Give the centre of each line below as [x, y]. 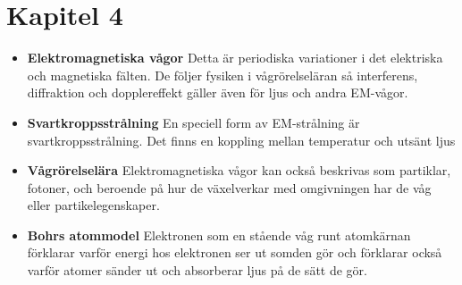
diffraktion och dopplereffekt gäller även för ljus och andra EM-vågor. [218, 92]
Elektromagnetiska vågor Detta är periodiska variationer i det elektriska [235, 58]
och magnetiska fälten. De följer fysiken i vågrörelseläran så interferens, [223, 75]
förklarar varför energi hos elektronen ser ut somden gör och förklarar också [235, 252]
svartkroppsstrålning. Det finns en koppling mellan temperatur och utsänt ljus [241, 140]
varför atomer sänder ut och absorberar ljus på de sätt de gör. [197, 270]
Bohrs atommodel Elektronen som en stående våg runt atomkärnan [219, 235]
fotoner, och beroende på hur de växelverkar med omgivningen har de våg [229, 187]
